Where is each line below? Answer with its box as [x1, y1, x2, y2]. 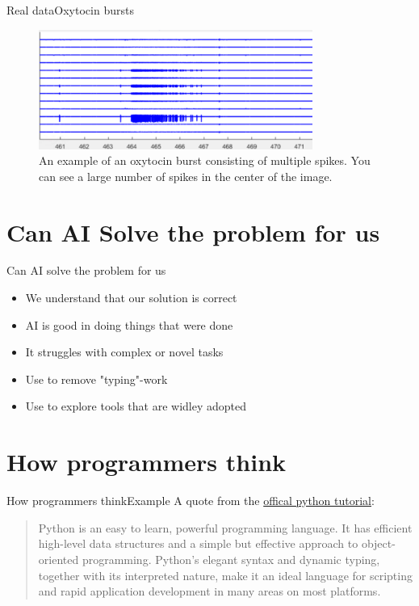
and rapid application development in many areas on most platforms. [38, 583, 381, 600]
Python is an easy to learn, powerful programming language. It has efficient [38, 519, 413, 536]
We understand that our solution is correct [25, 289, 237, 306]
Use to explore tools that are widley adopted [25, 398, 247, 415]
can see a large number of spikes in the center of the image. [39, 167, 333, 184]
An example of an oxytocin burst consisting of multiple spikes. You [39, 152, 371, 169]
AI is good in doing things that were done [25, 316, 233, 333]
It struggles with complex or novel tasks [25, 343, 224, 360]
